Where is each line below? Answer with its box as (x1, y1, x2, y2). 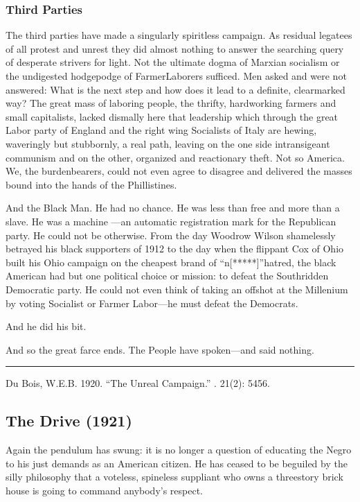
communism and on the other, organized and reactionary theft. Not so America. (6, 150, 345, 164)
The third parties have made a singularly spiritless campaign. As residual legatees (6, 28, 352, 42)
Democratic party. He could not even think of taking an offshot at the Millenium (6, 282, 348, 296)
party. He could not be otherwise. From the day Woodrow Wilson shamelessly (6, 227, 336, 242)
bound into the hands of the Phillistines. (6, 177, 177, 191)
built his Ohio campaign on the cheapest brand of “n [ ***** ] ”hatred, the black (6, 254, 336, 269)
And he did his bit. (6, 319, 87, 334)
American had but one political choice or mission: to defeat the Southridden (6, 268, 329, 283)
